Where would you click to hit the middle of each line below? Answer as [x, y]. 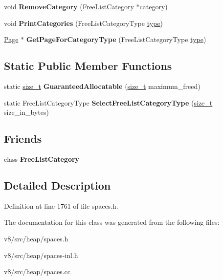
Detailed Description [57, 185]
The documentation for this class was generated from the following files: [112, 222]
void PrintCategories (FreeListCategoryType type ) [83, 23]
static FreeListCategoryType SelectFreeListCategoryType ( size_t [108, 102]
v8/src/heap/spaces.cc [37, 271]
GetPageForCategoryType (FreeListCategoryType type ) [116, 39]
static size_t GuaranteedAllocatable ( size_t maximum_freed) [102, 86]
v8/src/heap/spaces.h [36, 238]
